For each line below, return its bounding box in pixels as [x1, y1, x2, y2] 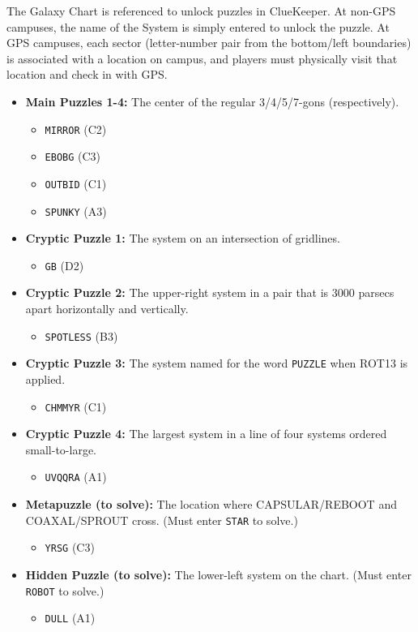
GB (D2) [45, 256, 84, 273]
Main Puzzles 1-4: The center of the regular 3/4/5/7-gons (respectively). [25, 92, 399, 110]
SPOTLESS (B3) [45, 327, 118, 344]
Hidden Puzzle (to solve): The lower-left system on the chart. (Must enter [25, 565, 412, 583]
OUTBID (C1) [45, 174, 107, 191]
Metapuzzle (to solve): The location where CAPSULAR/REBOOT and [25, 496, 397, 513]
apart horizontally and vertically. [25, 300, 189, 317]
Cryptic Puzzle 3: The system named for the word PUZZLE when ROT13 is [25, 355, 408, 372]
